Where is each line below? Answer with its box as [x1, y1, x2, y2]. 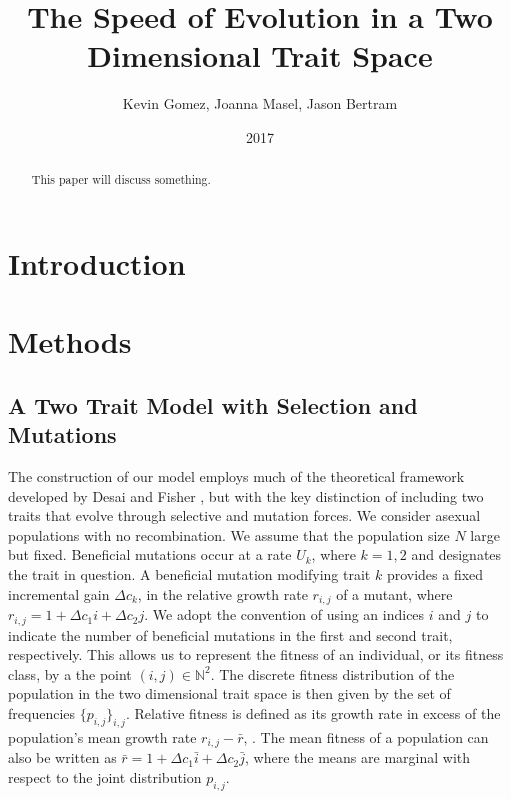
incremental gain [8, 583, 110, 604]
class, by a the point [8, 663, 132, 684]
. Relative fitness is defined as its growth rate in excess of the [125, 702, 501, 723]
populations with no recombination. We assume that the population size [8, 524, 450, 545]
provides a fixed [386, 564, 484, 585]
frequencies [8, 702, 76, 723]
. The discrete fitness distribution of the [210, 663, 455, 684]
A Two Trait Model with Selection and [8, 389, 418, 420]
